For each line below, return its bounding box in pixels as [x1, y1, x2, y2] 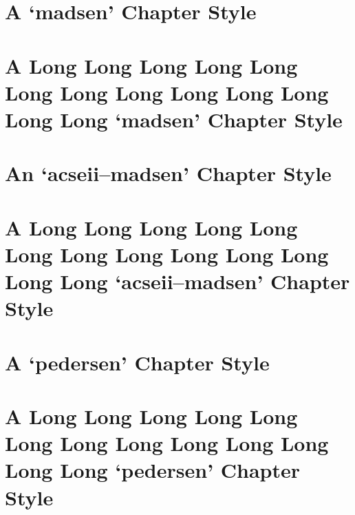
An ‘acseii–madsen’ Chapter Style [5, 159, 332, 187]
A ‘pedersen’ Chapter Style [5, 348, 270, 376]
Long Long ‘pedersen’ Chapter [5, 456, 301, 484]
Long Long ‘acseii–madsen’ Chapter [5, 267, 350, 295]
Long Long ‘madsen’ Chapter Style [5, 105, 343, 133]
